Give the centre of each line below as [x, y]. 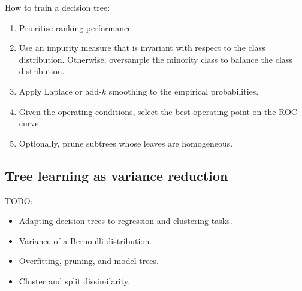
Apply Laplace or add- [60, 91]
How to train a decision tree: [58, 7]
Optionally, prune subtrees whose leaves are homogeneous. [126, 143]
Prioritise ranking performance [75, 27]
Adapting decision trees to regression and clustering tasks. [126, 221]
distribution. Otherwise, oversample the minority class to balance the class [155, 59]
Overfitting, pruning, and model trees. [89, 261]
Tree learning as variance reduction [117, 175]
